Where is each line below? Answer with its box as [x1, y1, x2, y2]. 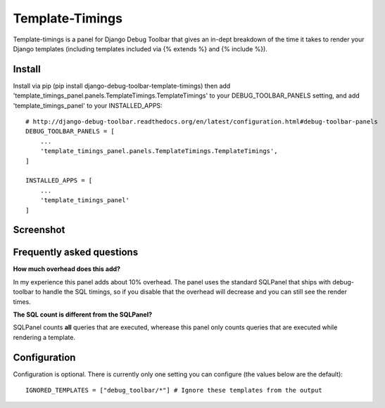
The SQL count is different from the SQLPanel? [13, 310, 153, 319]
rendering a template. [13, 333, 75, 341]
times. [13, 297, 31, 305]
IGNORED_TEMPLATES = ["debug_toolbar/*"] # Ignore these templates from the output [25, 386, 323, 395]
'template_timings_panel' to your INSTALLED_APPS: [13, 101, 163, 110]
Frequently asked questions [13, 246, 139, 258]
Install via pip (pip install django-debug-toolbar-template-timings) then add [13, 81, 231, 90]
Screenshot [13, 224, 65, 236]
